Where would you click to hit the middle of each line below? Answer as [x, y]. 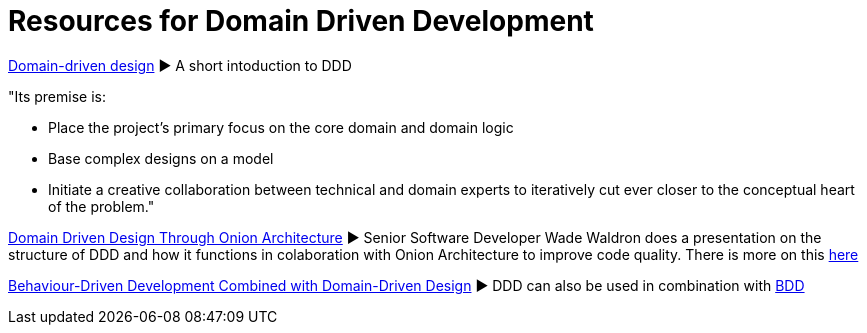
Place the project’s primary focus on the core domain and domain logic [281, 127]
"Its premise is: [57, 96]
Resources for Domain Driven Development [301, 21]
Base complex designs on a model [161, 158]
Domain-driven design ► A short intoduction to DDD [180, 65]
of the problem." [101, 206]
